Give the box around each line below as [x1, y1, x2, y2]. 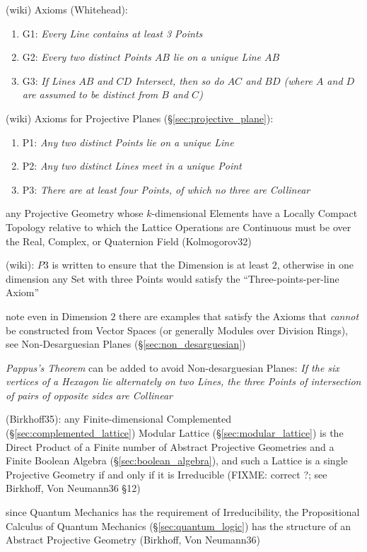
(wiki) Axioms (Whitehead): [6, 2, 128, 16]
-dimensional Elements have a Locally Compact [151, 206, 358, 221]
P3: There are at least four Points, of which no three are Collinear [22, 182, 310, 196]
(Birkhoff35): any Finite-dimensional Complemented [6, 411, 232, 426]
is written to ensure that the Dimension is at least [52, 257, 269, 272]
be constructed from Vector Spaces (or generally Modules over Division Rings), [6, 322, 349, 337]
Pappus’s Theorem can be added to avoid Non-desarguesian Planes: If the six [6, 360, 339, 375]
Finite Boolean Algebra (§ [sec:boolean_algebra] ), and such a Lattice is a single [6, 453, 348, 468]
